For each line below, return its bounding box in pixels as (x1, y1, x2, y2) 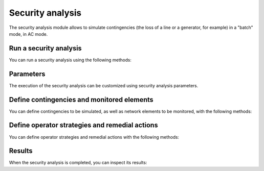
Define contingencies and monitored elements (9, 96, 154, 104)
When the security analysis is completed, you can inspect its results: (9, 160, 147, 166)
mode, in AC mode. (9, 31, 48, 37)
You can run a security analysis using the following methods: (9, 57, 132, 63)
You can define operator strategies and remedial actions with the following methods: (9, 134, 179, 140)
